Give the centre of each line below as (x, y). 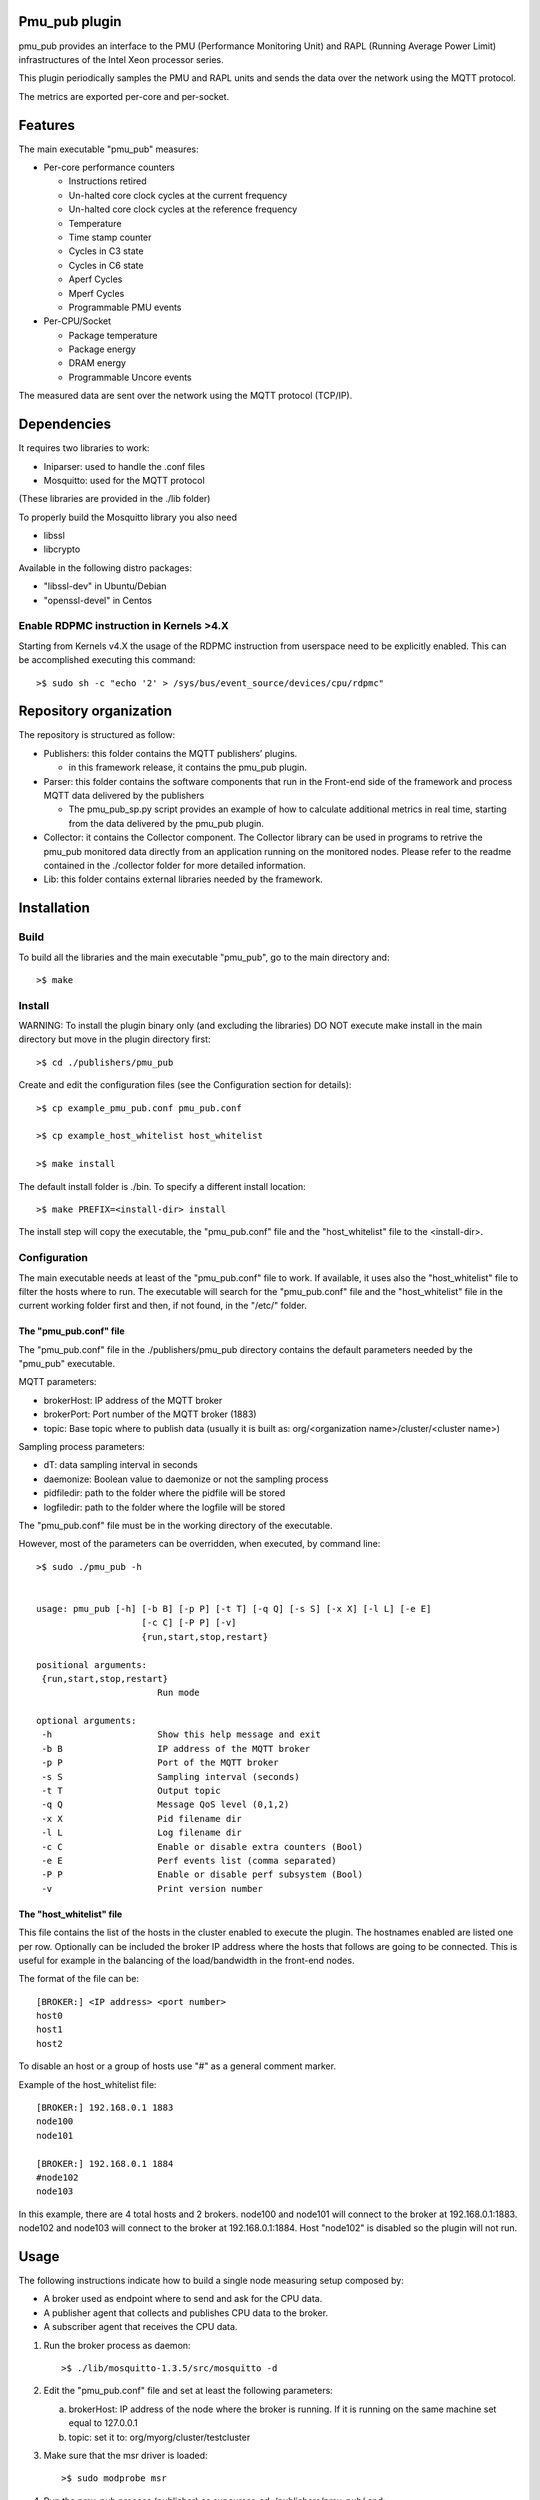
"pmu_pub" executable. (66, 1364)
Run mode (178, 1693)
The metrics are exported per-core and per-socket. (124, 96)
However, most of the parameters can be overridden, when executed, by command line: (199, 1544)
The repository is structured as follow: (97, 735)
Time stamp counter (110, 237)
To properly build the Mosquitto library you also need (128, 517)
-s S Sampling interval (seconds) (170, 1776)
